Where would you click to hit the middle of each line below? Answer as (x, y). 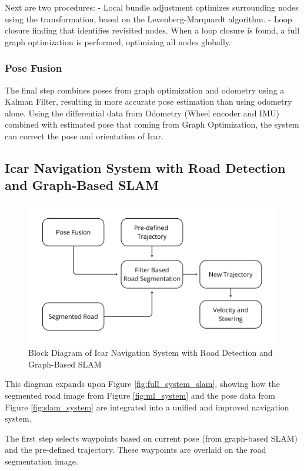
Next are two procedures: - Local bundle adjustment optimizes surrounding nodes (152, 7)
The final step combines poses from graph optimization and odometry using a (145, 90)
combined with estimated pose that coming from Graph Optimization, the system (152, 124)
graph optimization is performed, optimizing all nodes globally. (118, 41)
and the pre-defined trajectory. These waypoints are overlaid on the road (136, 450)
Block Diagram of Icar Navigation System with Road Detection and (151, 353)
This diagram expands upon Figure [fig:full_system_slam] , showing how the (142, 384)
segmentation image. (41, 461)
